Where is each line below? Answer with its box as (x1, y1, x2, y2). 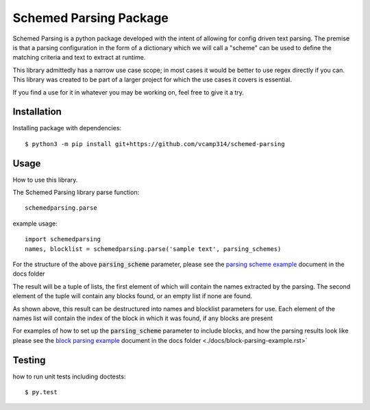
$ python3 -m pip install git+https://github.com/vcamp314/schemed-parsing (25, 140, 285, 147)
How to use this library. (12, 176, 78, 184)
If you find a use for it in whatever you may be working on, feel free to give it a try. (12, 88, 245, 96)
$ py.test (25, 388, 58, 396)
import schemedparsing (25, 235, 101, 243)
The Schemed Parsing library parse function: (12, 189, 140, 197)
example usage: (12, 219, 58, 228)
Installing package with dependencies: (12, 124, 122, 132)
